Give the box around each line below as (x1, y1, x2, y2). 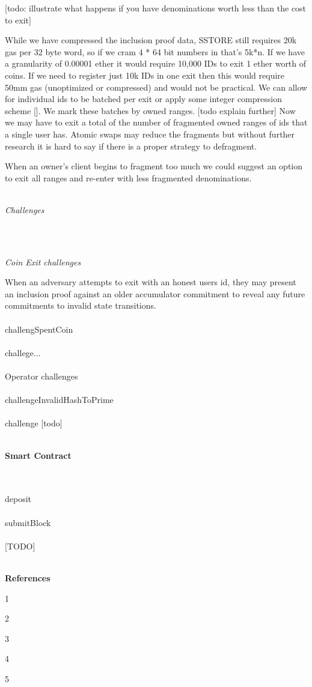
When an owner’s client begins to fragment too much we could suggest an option (5, 160, 303, 172)
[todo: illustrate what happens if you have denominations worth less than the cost (5, 2, 307, 14)
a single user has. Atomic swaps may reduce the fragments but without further (5, 127, 295, 140)
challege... (5, 346, 41, 359)
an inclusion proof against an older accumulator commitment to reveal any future (5, 287, 305, 300)
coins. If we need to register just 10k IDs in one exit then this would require (5, 68, 285, 81)
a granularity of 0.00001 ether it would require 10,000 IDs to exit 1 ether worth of (5, 57, 307, 70)
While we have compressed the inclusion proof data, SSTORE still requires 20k (5, 34, 297, 46)
